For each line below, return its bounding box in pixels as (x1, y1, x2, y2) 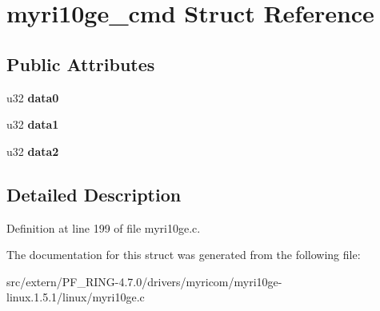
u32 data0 (6, 89, 59, 106)
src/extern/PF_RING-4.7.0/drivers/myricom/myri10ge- (6, 273, 282, 289)
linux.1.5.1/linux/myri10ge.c (6, 289, 145, 305)
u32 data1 (6, 116, 59, 133)
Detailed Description (6, 181, 182, 206)
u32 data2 (6, 142, 59, 159)
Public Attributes (6, 51, 155, 76)
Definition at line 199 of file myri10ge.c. (6, 219, 201, 236)
